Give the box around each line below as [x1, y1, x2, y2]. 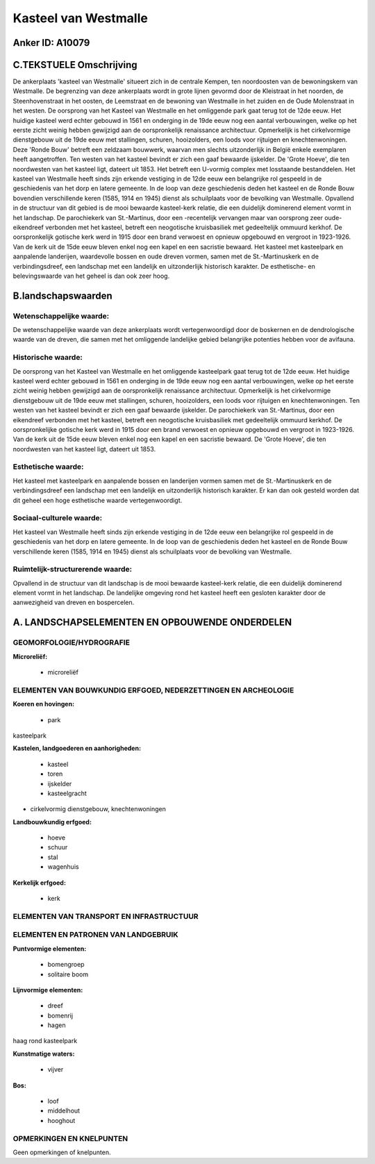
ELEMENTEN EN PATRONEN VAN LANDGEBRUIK [12, 930, 178, 940]
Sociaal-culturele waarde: [12, 513, 103, 523]
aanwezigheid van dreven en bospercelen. [12, 598, 135, 607]
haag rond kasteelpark [12, 1037, 78, 1045]
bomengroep [47, 961, 85, 969]
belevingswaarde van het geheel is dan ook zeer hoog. [12, 272, 170, 280]
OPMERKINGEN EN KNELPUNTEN [12, 1133, 128, 1143]
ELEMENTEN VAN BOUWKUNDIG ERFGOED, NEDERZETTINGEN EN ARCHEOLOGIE [12, 685, 294, 695]
